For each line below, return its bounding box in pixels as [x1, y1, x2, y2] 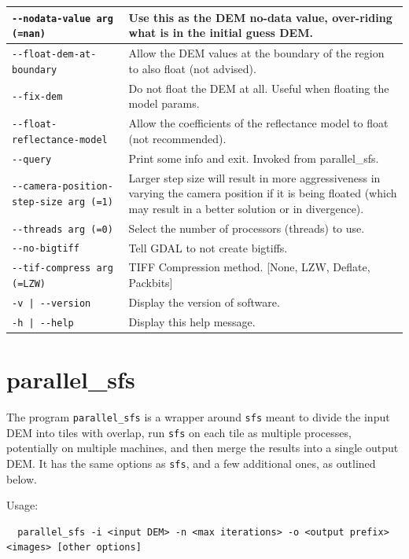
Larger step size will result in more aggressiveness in [128, 169, 381, 186]
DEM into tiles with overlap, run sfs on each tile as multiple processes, [6, 424, 352, 440]
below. [6, 470, 37, 487]
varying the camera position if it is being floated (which [128, 185, 397, 201]
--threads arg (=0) [12, 223, 113, 235]
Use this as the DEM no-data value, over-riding [128, 9, 392, 25]
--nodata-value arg [12, 13, 113, 24]
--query [12, 153, 52, 165]
